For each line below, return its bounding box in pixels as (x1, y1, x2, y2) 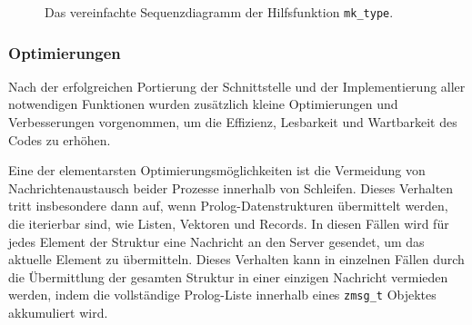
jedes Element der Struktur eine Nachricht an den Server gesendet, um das (8, 231, 425, 251)
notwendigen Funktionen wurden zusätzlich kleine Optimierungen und (8, 94, 398, 113)
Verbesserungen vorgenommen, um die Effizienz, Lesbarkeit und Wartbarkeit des (8, 113, 457, 132)
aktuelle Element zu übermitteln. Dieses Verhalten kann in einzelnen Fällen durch (8, 250, 465, 269)
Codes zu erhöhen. (8, 130, 111, 149)
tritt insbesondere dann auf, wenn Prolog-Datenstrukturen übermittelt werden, (8, 196, 448, 215)
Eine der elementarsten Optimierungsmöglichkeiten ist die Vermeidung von (8, 161, 426, 180)
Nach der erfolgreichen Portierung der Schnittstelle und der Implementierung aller (8, 76, 466, 95)
